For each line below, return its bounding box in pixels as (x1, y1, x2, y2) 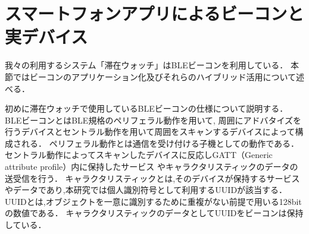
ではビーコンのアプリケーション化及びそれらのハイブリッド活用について (13, 70, 296, 83)
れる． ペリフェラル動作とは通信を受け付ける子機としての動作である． (21, 137, 299, 149)
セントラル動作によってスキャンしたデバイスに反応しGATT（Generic (5, 148, 273, 161)
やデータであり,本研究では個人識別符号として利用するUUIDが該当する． (5, 184, 288, 196)
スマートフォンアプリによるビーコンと (5, 1, 304, 26)
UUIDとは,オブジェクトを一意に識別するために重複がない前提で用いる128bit (5, 195, 302, 207)
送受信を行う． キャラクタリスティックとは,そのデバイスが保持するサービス (5, 172, 300, 184)
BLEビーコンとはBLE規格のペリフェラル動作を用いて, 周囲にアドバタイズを (5, 113, 302, 126)
